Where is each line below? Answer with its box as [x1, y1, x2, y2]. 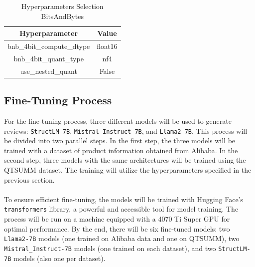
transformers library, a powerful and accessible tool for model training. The [4, 204, 239, 214]
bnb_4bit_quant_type [13, 53, 84, 63]
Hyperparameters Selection [21, 1, 104, 11]
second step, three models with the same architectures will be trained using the [4, 155, 246, 165]
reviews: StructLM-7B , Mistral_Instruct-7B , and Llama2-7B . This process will [4, 125, 248, 136]
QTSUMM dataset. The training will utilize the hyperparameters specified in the [4, 165, 252, 175]
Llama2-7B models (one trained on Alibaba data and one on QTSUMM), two [4, 233, 240, 244]
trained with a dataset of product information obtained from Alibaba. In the [4, 145, 238, 155]
